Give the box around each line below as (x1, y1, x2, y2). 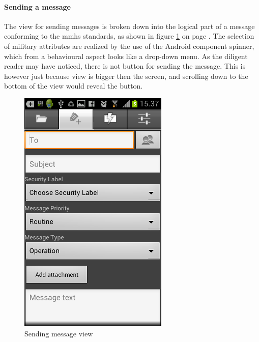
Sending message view (24, 328, 93, 338)
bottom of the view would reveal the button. (4, 80, 143, 91)
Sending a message (4, 1, 71, 12)
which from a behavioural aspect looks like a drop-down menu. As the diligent (4, 50, 248, 61)
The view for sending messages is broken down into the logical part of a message (4, 20, 255, 31)
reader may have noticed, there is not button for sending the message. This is (4, 61, 246, 71)
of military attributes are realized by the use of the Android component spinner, (4, 40, 254, 51)
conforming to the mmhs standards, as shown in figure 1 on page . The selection (4, 31, 254, 41)
